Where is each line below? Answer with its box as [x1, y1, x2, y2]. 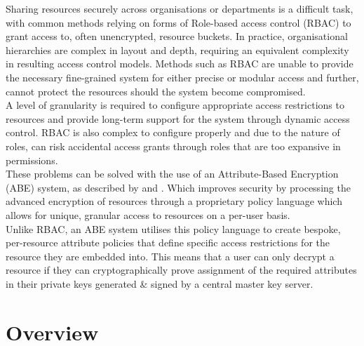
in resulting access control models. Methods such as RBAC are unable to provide [6, 56, 353, 71]
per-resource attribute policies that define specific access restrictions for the [6, 235, 330, 250]
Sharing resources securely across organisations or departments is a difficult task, [6, 1, 353, 15]
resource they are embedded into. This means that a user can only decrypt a [6, 248, 335, 263]
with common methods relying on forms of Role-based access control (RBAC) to [6, 15, 351, 29]
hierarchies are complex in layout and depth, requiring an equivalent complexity [6, 42, 349, 57]
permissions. [6, 152, 58, 167]
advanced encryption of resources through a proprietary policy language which [6, 194, 342, 208]
